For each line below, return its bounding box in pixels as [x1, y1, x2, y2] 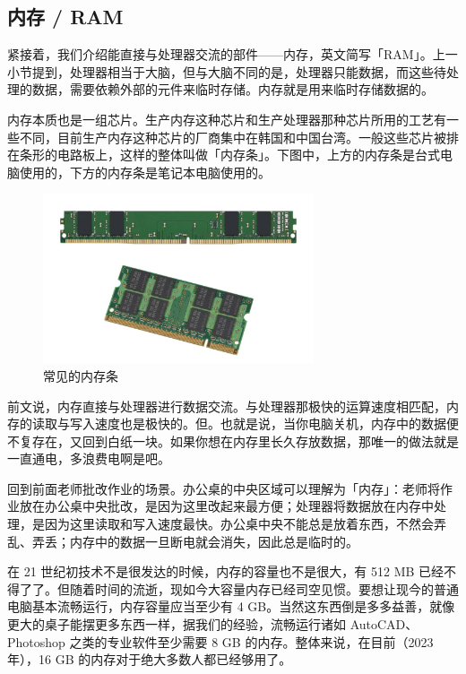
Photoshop [7, 632, 65, 651]
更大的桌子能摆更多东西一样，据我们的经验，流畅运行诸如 [7, 615, 346, 634]
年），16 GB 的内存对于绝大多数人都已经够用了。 [7, 650, 292, 669]
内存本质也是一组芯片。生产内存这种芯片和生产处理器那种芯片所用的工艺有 [7, 109, 446, 128]
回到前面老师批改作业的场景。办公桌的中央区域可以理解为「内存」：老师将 [7, 479, 440, 497]
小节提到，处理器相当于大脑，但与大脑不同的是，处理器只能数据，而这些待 [7, 62, 446, 81]
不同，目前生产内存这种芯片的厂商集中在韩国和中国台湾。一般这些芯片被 [19, 127, 446, 146]
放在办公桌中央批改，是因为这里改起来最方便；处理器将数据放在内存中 [19, 497, 434, 515]
